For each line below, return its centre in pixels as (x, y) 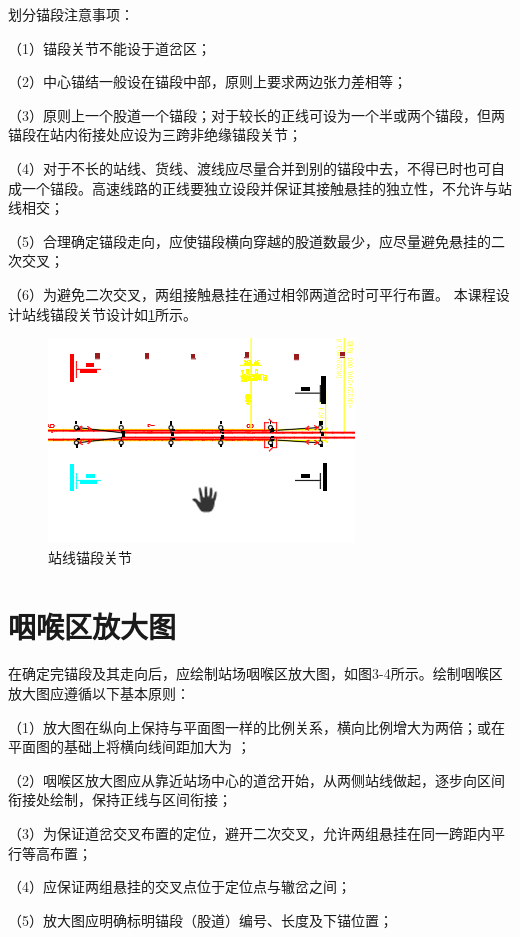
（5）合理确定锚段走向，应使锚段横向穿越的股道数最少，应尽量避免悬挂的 (249, 240)
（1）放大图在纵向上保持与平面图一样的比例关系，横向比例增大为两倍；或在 (256, 726)
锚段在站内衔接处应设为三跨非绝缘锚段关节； (155, 134)
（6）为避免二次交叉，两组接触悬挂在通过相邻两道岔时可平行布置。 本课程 (252, 293)
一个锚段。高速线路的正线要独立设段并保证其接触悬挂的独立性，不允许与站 (266, 187)
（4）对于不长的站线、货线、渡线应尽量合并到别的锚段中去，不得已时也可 (249, 167)
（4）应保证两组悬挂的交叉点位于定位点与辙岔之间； (179, 886)
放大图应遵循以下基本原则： (99, 693)
